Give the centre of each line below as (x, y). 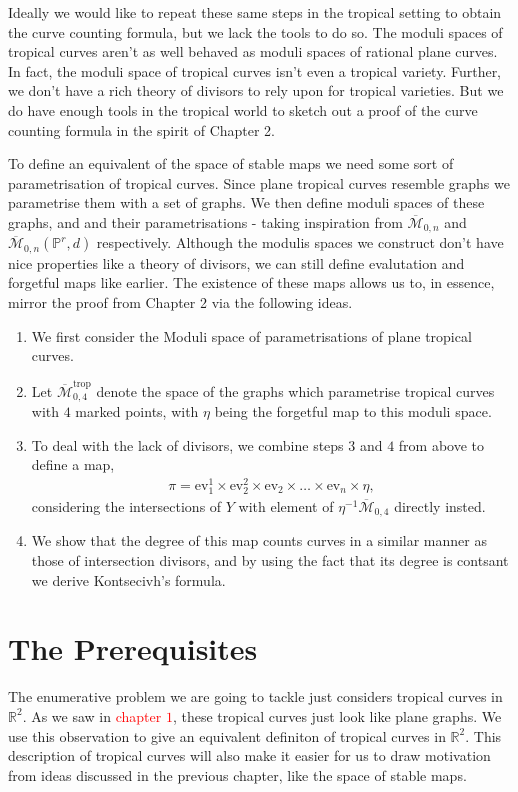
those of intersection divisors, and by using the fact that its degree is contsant (270, 560)
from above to (441, 444)
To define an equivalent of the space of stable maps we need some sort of (231, 163)
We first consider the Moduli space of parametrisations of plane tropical (251, 335)
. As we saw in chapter (92, 715)
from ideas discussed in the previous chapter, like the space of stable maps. (237, 774)
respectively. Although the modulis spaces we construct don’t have (300, 242)
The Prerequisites (133, 648)
